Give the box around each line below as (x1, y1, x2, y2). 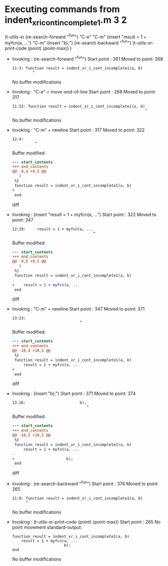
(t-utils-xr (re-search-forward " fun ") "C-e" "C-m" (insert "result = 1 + (5, 33, 147, 40)
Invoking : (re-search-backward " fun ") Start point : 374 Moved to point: (12, 480, 159, 487)
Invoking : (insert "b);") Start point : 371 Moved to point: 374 (12, 390, 136, 397)
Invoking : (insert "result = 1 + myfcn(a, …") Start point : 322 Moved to (12, 211, 157, 218)
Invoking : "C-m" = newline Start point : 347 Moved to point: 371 (12, 306, 145, 312)
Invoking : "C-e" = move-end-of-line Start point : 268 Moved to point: (12, 88, 156, 94)
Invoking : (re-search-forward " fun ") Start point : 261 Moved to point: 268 (12, 55, 163, 62)
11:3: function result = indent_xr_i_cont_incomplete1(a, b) (12, 66, 143, 71)
